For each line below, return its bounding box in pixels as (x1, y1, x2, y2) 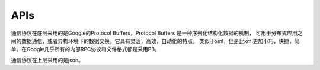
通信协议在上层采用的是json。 (11, 56, 84, 64)
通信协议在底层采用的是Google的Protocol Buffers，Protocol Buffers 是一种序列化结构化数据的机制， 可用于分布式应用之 (11, 29, 303, 36)
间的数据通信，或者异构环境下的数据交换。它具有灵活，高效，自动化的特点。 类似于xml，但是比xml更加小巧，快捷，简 (11, 37, 300, 44)
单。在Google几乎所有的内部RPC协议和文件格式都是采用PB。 (11, 46, 160, 53)
